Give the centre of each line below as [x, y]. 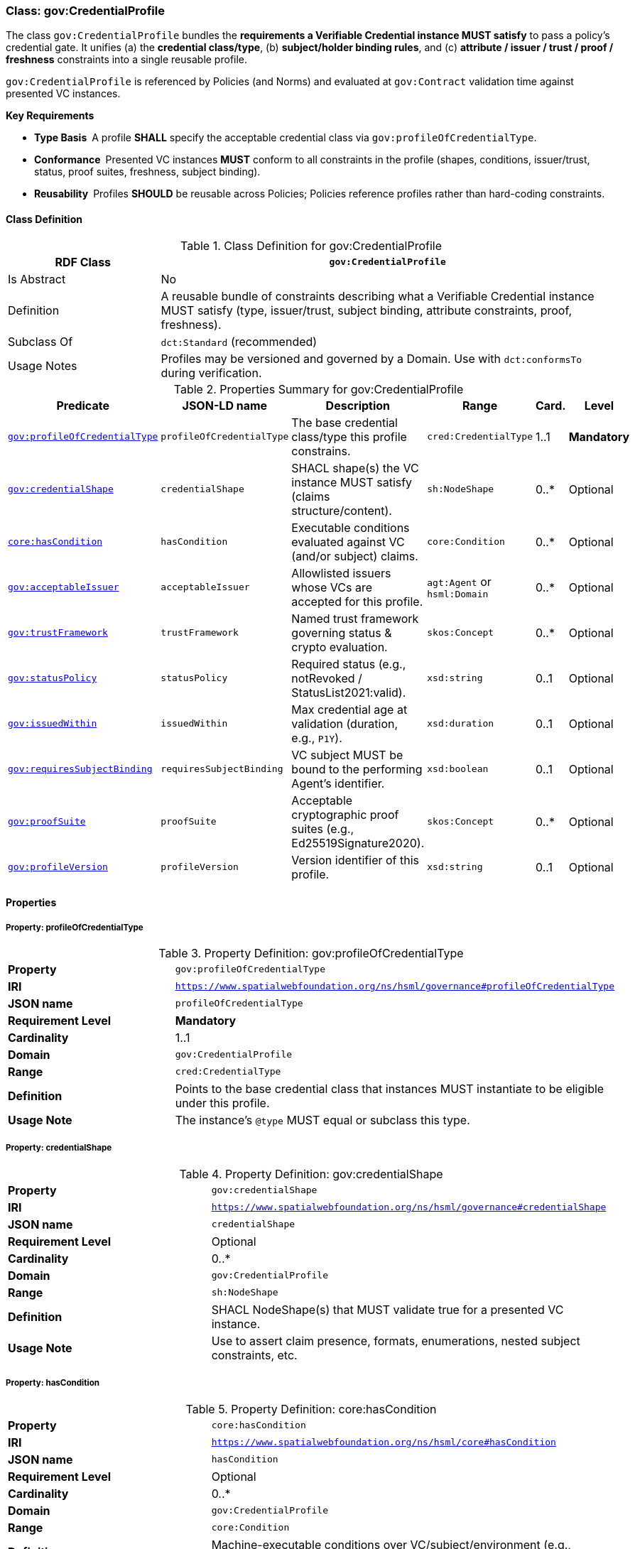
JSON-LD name [225, 405]
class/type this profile [349, 436]
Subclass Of [40, 341]
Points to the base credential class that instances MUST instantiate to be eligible [390, 1088]
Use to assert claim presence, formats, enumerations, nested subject [396, 1341]
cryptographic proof [345, 814]
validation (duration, [345, 723]
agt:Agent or [459, 582]
